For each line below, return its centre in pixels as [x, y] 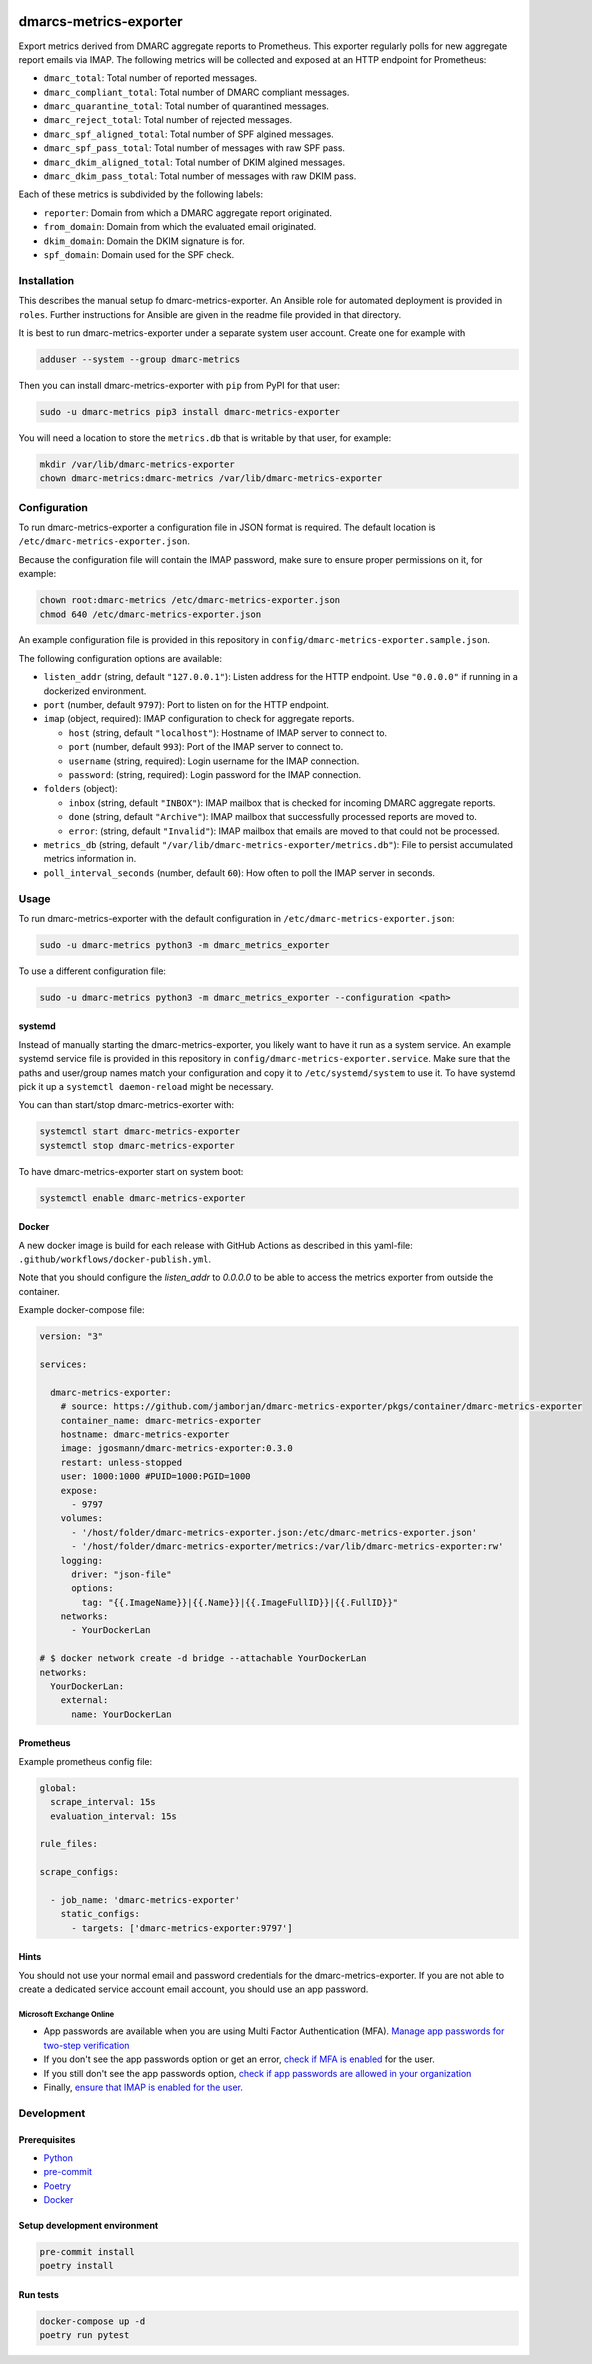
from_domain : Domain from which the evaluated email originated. [180, 227]
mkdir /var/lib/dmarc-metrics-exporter [137, 464]
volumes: [82, 1518]
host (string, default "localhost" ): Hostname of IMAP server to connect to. [228, 732]
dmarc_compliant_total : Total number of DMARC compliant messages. [196, 92]
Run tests [38, 2295]
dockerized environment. [95, 691]
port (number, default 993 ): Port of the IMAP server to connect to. [206, 747]
